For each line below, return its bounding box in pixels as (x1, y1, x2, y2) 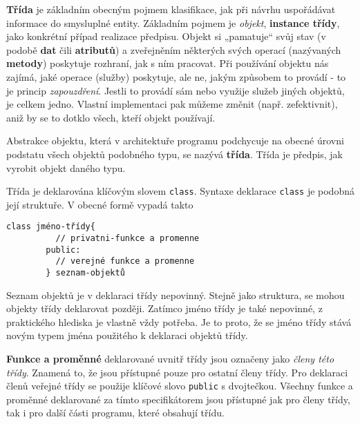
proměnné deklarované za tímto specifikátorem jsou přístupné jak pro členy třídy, (6, 392, 350, 406)
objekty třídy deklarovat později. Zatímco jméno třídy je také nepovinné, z (6, 301, 323, 316)
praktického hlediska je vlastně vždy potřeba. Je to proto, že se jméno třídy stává (6, 314, 352, 329)
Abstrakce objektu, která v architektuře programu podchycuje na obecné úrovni (6, 133, 344, 148)
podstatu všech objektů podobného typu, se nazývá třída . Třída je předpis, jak (6, 146, 343, 161)
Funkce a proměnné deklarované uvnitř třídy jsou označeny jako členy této (6, 351, 334, 366)
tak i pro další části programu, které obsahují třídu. (6, 405, 225, 420)
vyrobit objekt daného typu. (6, 160, 126, 175)
